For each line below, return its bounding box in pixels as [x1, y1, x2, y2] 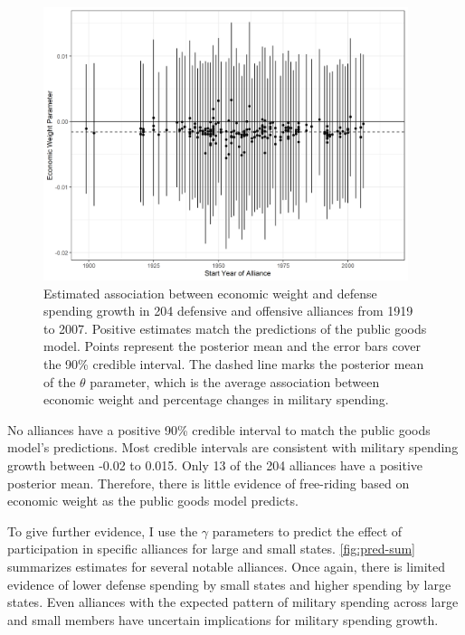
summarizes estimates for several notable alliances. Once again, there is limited [7, 557, 446, 575]
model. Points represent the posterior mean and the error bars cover [43, 336, 421, 355]
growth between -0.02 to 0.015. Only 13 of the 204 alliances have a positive [7, 456, 423, 475]
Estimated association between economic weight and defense [43, 283, 377, 302]
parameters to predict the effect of [212, 521, 403, 540]
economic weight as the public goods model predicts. [7, 491, 299, 510]
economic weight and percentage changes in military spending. [43, 390, 389, 409]
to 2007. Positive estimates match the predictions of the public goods [43, 318, 427, 337]
